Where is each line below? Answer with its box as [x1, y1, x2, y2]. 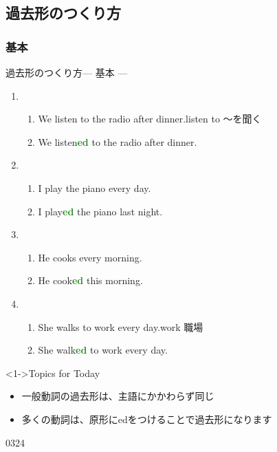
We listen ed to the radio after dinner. [38, 134, 197, 149]
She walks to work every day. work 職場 [38, 319, 203, 334]
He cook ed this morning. [38, 273, 143, 288]
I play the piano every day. [38, 180, 151, 195]
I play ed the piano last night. [38, 204, 163, 218]
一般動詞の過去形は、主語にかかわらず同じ [21, 389, 214, 403]
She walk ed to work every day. [38, 343, 168, 357]
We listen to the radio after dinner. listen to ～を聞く [38, 111, 262, 126]
